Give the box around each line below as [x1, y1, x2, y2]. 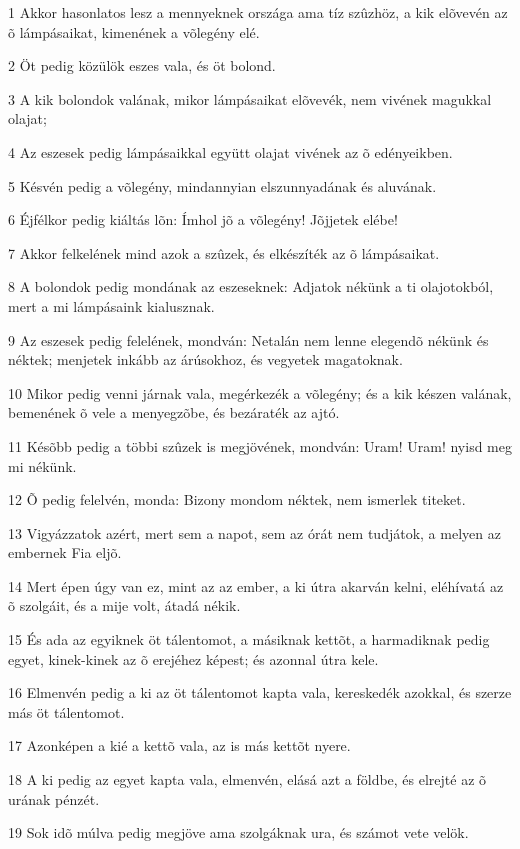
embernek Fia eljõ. [8, 542, 122, 563]
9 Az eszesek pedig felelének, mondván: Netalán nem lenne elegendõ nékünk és [8, 329, 489, 350]
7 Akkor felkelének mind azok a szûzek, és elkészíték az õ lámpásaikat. [8, 242, 440, 263]
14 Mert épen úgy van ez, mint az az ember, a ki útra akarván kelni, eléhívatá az [8, 575, 504, 596]
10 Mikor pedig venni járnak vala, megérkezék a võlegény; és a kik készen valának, [8, 382, 512, 403]
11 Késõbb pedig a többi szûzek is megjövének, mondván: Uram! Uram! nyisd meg [8, 435, 512, 456]
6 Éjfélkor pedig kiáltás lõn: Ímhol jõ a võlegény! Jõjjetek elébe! [8, 209, 398, 230]
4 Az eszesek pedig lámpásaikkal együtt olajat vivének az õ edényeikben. [8, 141, 453, 162]
